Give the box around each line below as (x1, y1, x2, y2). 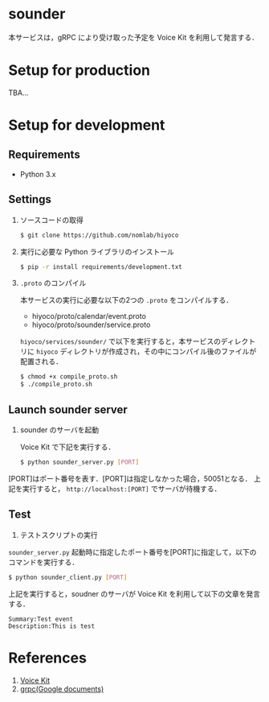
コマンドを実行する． (8, 557, 79, 567)
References (8, 649, 87, 667)
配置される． (19, 357, 63, 366)
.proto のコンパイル (19, 279, 87, 288)
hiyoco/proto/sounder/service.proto (31, 320, 151, 330)
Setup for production (8, 61, 151, 80)
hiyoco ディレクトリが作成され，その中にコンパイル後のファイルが (35, 347, 257, 357)
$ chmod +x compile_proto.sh (19, 373, 118, 381)
